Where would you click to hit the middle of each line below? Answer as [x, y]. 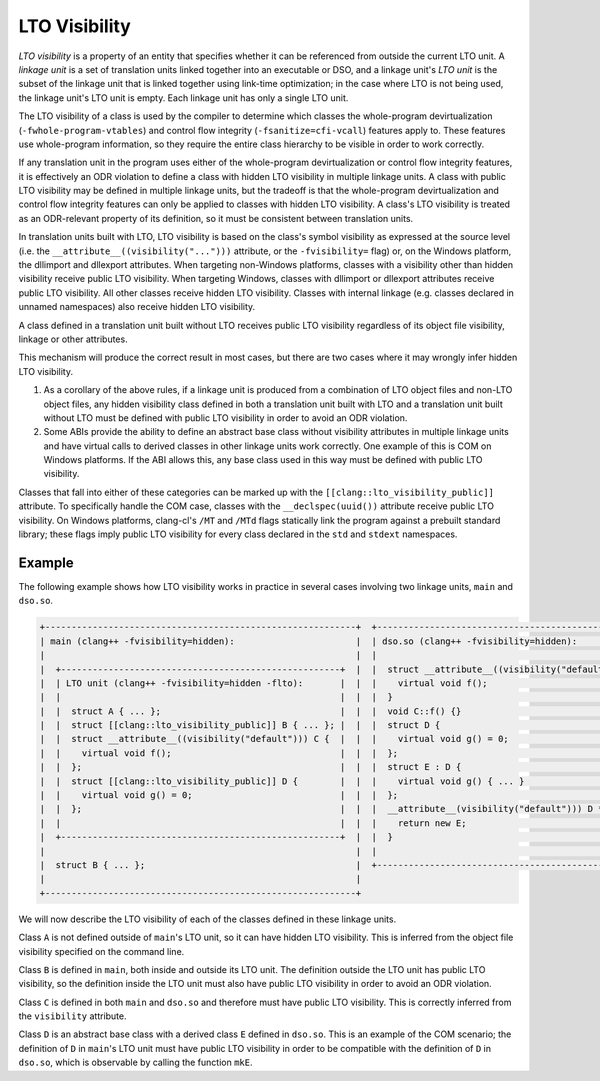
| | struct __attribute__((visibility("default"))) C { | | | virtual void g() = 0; [274, 739]
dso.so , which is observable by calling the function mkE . [136, 1062]
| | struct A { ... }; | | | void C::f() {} [250, 711]
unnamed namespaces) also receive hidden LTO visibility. [137, 307]
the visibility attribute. [72, 1016]
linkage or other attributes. [73, 339]
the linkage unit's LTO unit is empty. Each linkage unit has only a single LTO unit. [183, 97]
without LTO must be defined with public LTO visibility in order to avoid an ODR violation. [225, 417]
